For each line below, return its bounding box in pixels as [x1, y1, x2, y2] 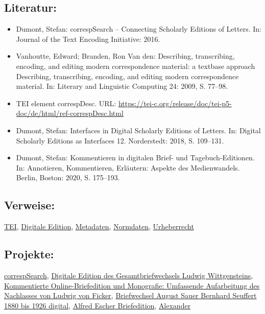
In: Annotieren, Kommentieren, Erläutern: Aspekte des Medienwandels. [16, 162, 240, 173]
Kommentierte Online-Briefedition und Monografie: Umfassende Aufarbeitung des [4, 280, 260, 291]
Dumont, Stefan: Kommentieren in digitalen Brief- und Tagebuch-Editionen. [16, 152, 255, 163]
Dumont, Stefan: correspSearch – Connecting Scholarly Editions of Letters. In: [16, 23, 261, 34]
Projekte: [4, 246, 54, 262]
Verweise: [4, 197, 55, 213]
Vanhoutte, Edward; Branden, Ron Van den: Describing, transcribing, [16, 51, 235, 61]
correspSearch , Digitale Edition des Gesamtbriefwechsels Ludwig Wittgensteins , [4, 270, 253, 280]
